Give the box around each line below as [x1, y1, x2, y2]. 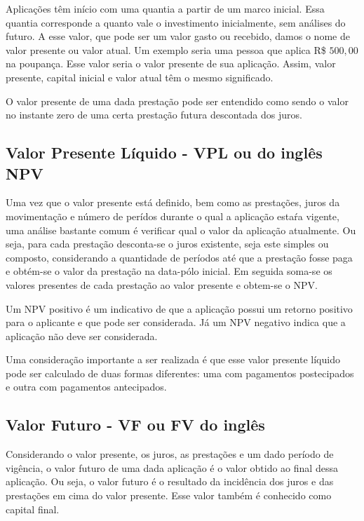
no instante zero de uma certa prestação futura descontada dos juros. [6, 107, 302, 122]
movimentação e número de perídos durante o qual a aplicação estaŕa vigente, [6, 208, 339, 223]
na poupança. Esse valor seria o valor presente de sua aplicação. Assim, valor [6, 56, 336, 71]
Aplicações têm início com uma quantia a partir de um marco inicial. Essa [6, 1, 325, 15]
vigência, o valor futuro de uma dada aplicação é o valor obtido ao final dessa [6, 460, 338, 475]
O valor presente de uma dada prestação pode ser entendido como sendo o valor [6, 93, 349, 108]
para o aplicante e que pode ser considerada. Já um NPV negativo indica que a [6, 315, 346, 330]
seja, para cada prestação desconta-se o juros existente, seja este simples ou [6, 236, 329, 251]
